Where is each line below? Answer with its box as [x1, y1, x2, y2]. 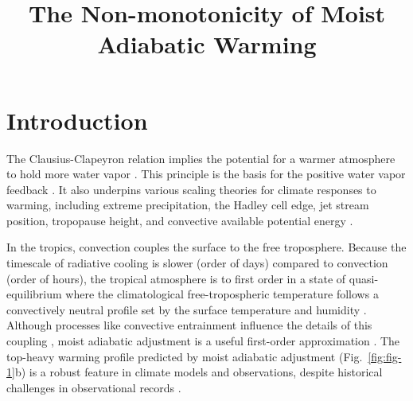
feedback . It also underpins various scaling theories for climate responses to [6, 181, 376, 197]
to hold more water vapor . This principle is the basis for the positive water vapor [6, 165, 406, 182]
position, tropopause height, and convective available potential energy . [6, 212, 353, 228]
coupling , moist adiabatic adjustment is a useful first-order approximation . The [6, 333, 400, 349]
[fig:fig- [368, 348, 402, 364]
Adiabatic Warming [97, 28, 317, 60]
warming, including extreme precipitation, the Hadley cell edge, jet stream [6, 197, 369, 213]
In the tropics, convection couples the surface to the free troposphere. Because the [6, 239, 407, 255]
